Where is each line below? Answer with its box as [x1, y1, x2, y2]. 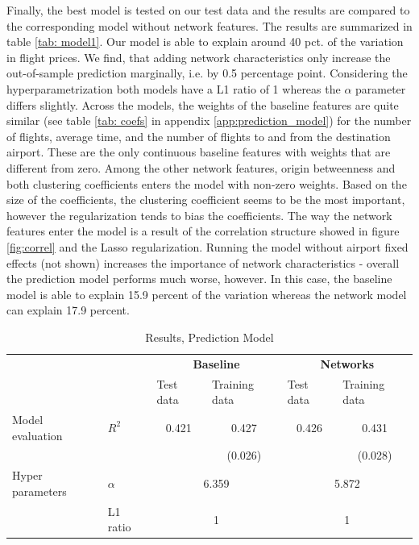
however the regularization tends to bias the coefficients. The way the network [6, 206, 392, 223]
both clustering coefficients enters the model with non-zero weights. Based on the [6, 175, 407, 192]
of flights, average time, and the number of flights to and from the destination [6, 127, 391, 144]
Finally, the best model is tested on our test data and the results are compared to [6, 2, 410, 18]
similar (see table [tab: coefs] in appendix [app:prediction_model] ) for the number [6, 112, 412, 129]
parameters [12, 482, 67, 499]
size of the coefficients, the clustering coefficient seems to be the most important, [6, 191, 405, 208]
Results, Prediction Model [145, 328, 274, 345]
